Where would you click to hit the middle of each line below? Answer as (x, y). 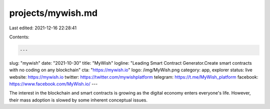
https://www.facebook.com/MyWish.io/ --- (53, 84)
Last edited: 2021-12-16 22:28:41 (43, 28)
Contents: (19, 37)
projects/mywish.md (53, 13)
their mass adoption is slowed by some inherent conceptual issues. (78, 100)
